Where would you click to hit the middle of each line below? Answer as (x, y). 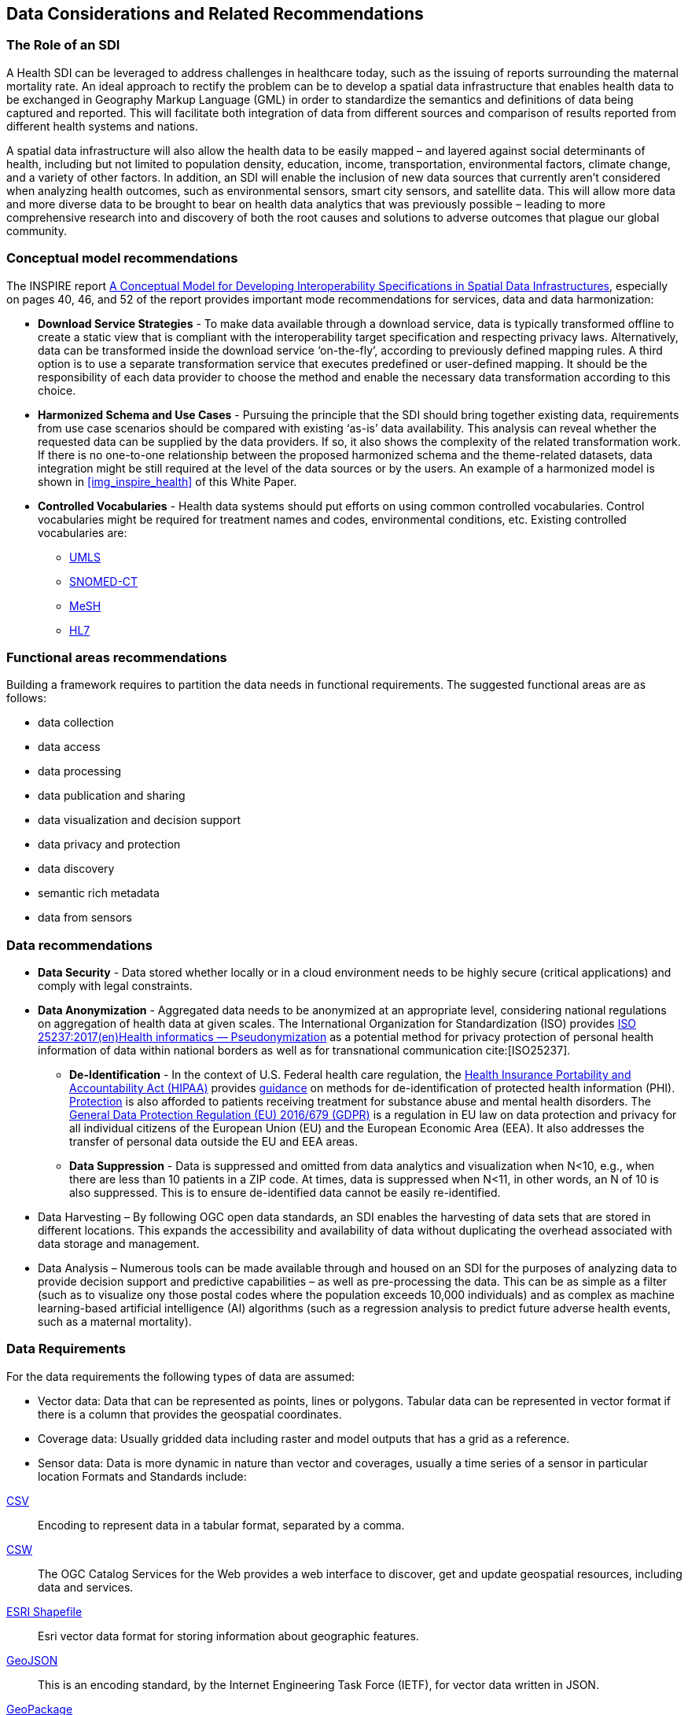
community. (37, 230)
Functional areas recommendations (117, 657)
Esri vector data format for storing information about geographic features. (228, 1636)
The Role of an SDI (63, 45)
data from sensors (85, 918)
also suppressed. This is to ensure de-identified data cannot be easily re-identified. (285, 1193)
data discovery (76, 869)
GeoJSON (32, 1660)
